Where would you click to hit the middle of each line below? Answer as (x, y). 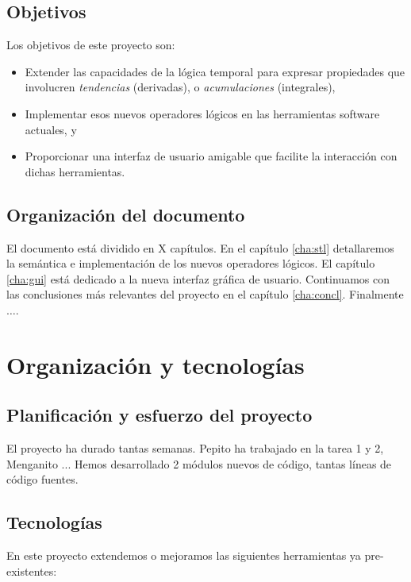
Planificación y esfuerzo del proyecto (159, 415)
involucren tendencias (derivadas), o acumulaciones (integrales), (180, 87)
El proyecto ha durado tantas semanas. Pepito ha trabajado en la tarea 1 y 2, (195, 448)
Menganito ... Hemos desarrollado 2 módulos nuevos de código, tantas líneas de (199, 463)
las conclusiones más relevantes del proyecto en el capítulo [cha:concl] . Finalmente (205, 294)
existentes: (32, 570)
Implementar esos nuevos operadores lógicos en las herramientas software (202, 113)
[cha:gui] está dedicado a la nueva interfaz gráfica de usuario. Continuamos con (198, 278)
